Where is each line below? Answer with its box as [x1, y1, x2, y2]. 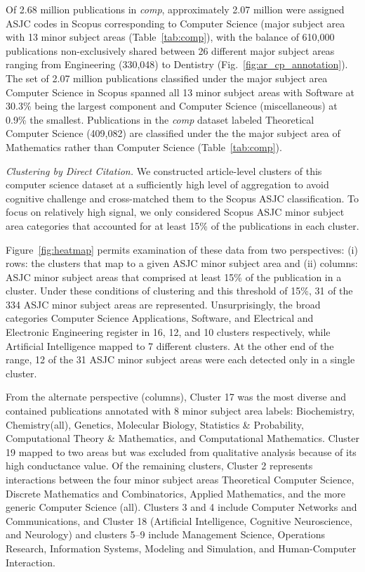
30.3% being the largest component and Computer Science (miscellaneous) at [6, 98, 338, 113]
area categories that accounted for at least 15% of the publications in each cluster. [6, 218, 359, 233]
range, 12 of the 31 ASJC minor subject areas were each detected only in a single [6, 352, 355, 367]
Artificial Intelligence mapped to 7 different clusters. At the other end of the [6, 338, 334, 353]
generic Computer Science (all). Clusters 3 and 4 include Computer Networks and [6, 500, 357, 514]
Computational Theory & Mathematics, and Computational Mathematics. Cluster [6, 431, 359, 446]
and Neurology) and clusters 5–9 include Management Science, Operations [6, 527, 325, 542]
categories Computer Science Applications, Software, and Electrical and [6, 311, 314, 325]
